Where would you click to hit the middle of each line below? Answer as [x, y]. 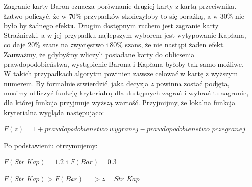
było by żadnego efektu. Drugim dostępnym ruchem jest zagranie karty [111, 25]
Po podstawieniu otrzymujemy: [51, 145]
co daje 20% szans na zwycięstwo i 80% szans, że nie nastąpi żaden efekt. [115, 45]
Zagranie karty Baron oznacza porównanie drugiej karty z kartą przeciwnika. [120, 6]
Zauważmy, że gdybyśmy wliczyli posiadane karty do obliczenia [99, 54]
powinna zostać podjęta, [193, 83]
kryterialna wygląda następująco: [54, 112]
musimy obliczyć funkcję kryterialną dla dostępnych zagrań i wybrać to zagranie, [126, 93]
